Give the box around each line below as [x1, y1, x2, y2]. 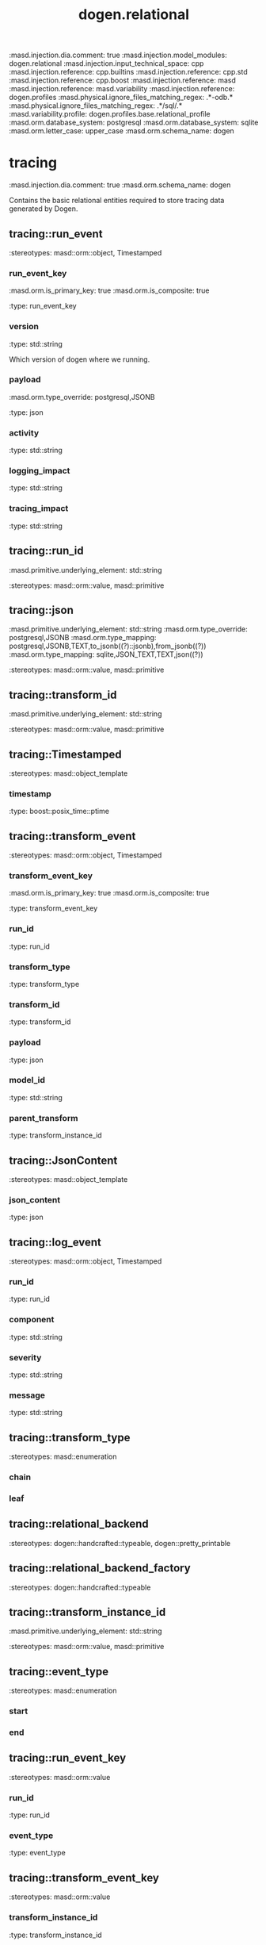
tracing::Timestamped [9, 747, 122, 761]
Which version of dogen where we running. [9, 355, 150, 364]
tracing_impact [9, 503, 69, 514]
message [9, 1390, 46, 1401]
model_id [9, 1075, 46, 1086]
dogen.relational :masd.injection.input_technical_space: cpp [9, 59, 204, 68]
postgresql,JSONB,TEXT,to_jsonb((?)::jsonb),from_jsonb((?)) [9, 641, 207, 651]
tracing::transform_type [9, 1430, 131, 1444]
